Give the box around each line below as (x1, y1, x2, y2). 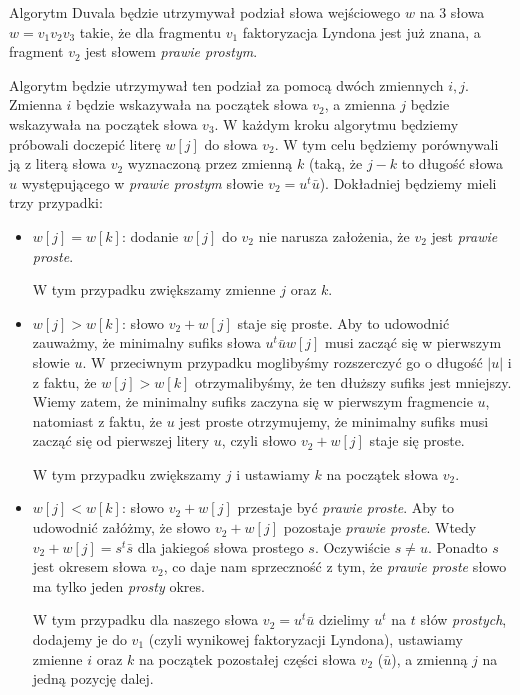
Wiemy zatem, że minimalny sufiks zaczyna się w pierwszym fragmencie (32, 391, 473, 412)
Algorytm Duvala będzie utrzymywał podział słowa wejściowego (9, 2, 401, 22)
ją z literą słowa (9, 153, 106, 174)
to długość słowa (401, 153, 504, 174)
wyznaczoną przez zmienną (127, 153, 293, 174)
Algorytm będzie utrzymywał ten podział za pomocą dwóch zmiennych (9, 74, 444, 95)
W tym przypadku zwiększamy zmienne (32, 279, 276, 300)
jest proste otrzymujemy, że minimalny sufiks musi (179, 410, 489, 431)
